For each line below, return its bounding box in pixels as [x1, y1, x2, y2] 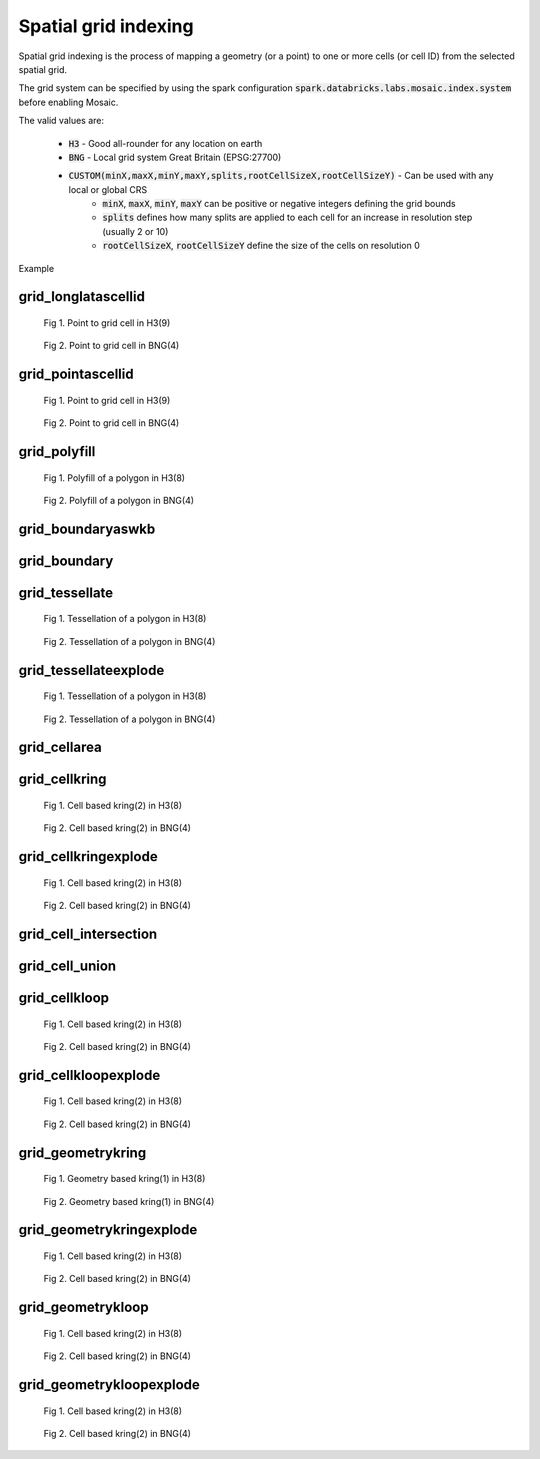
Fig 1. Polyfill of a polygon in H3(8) [43, 471, 185, 484]
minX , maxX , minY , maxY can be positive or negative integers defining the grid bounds [102, 198, 456, 210]
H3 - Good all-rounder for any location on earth [68, 137, 263, 149]
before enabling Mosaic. [18, 96, 119, 108]
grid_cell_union [18, 958, 117, 975]
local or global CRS [68, 183, 148, 195]
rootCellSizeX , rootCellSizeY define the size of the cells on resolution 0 [102, 240, 420, 252]
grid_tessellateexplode [18, 661, 165, 679]
